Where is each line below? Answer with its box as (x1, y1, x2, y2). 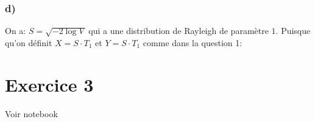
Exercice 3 (5, 72, 94, 97)
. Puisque (275, 24, 311, 37)
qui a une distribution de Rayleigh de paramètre (88, 24, 269, 37)
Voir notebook (5, 107, 58, 120)
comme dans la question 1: (143, 36, 242, 49)
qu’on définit (5, 36, 52, 49)
